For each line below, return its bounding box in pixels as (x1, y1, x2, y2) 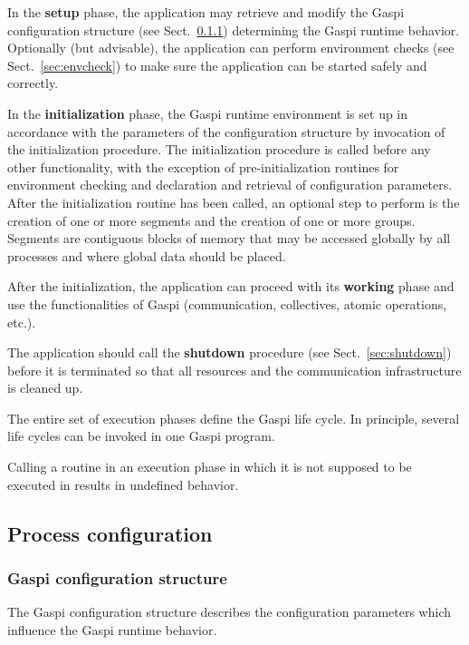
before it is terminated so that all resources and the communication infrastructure (7, 360, 462, 379)
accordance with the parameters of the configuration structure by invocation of (7, 122, 445, 141)
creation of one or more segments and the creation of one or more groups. (7, 210, 416, 230)
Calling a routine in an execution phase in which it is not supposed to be (7, 457, 412, 476)
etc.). (7, 312, 36, 331)
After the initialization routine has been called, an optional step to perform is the (7, 192, 460, 211)
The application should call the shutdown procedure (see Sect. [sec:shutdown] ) (7, 343, 452, 362)
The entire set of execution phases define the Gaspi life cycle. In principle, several (7, 408, 460, 427)
